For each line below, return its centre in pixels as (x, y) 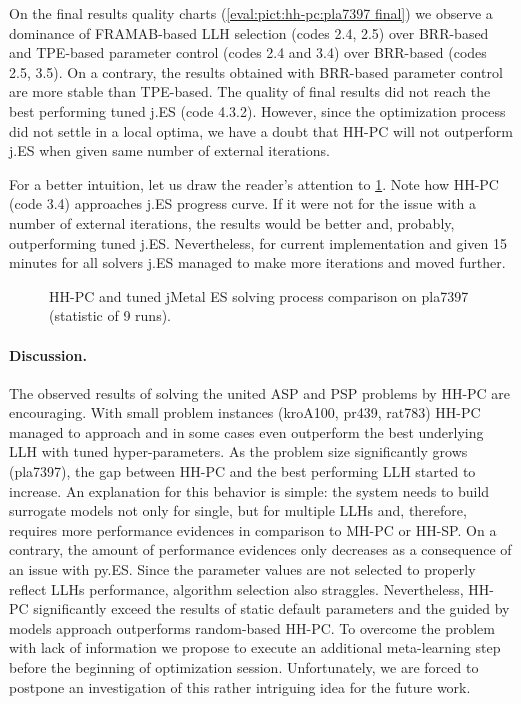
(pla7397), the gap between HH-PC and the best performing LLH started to (242, 471)
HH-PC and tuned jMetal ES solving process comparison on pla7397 (259, 295)
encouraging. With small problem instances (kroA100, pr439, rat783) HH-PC (245, 412)
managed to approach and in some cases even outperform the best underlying (246, 431)
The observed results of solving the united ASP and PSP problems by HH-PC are (260, 392)
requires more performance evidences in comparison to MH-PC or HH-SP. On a (253, 529)
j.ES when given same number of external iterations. (169, 150)
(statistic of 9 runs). (110, 315)
